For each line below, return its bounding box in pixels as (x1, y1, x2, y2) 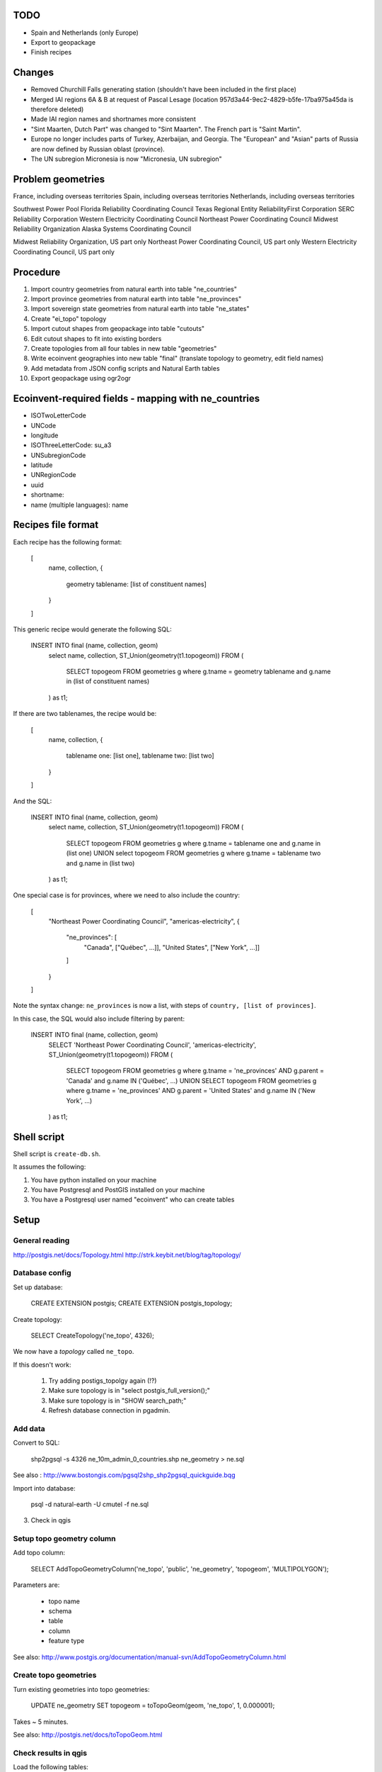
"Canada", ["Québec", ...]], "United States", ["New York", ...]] (83, 943, 260, 951)
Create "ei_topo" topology (30, 314, 107, 323)
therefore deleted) (30, 105, 84, 113)
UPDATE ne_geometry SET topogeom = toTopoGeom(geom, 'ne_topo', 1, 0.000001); (30, 1701, 275, 1710)
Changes (13, 67, 54, 79)
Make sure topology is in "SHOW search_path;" (48, 1396, 187, 1405)
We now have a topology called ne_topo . (13, 1347, 134, 1356)
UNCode (30, 421, 57, 430)
